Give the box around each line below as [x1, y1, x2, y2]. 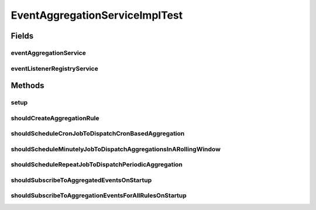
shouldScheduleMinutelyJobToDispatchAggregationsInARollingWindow [11, 145, 221, 153]
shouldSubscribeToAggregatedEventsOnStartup [11, 176, 152, 184]
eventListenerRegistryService [11, 64, 99, 72]
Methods [11, 80, 44, 90]
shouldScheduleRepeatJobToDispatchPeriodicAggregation [11, 160, 183, 169]
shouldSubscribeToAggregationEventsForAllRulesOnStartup [11, 191, 187, 199]
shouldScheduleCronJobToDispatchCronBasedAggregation [11, 129, 185, 138]
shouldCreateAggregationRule [11, 114, 99, 122]
